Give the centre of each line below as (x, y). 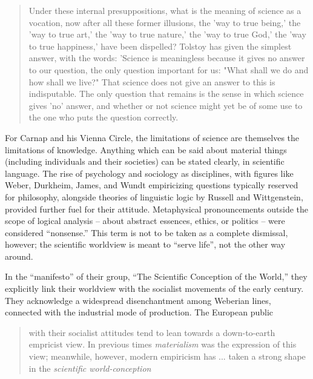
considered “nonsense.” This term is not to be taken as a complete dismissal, (147, 232)
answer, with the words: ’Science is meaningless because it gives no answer (167, 58)
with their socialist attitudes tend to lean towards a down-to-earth (152, 332)
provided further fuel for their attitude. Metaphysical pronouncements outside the (157, 209)
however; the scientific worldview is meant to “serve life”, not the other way (145, 244)
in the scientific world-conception (90, 368)
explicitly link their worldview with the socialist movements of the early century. (154, 288)
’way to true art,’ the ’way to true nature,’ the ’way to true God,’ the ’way (167, 34)
